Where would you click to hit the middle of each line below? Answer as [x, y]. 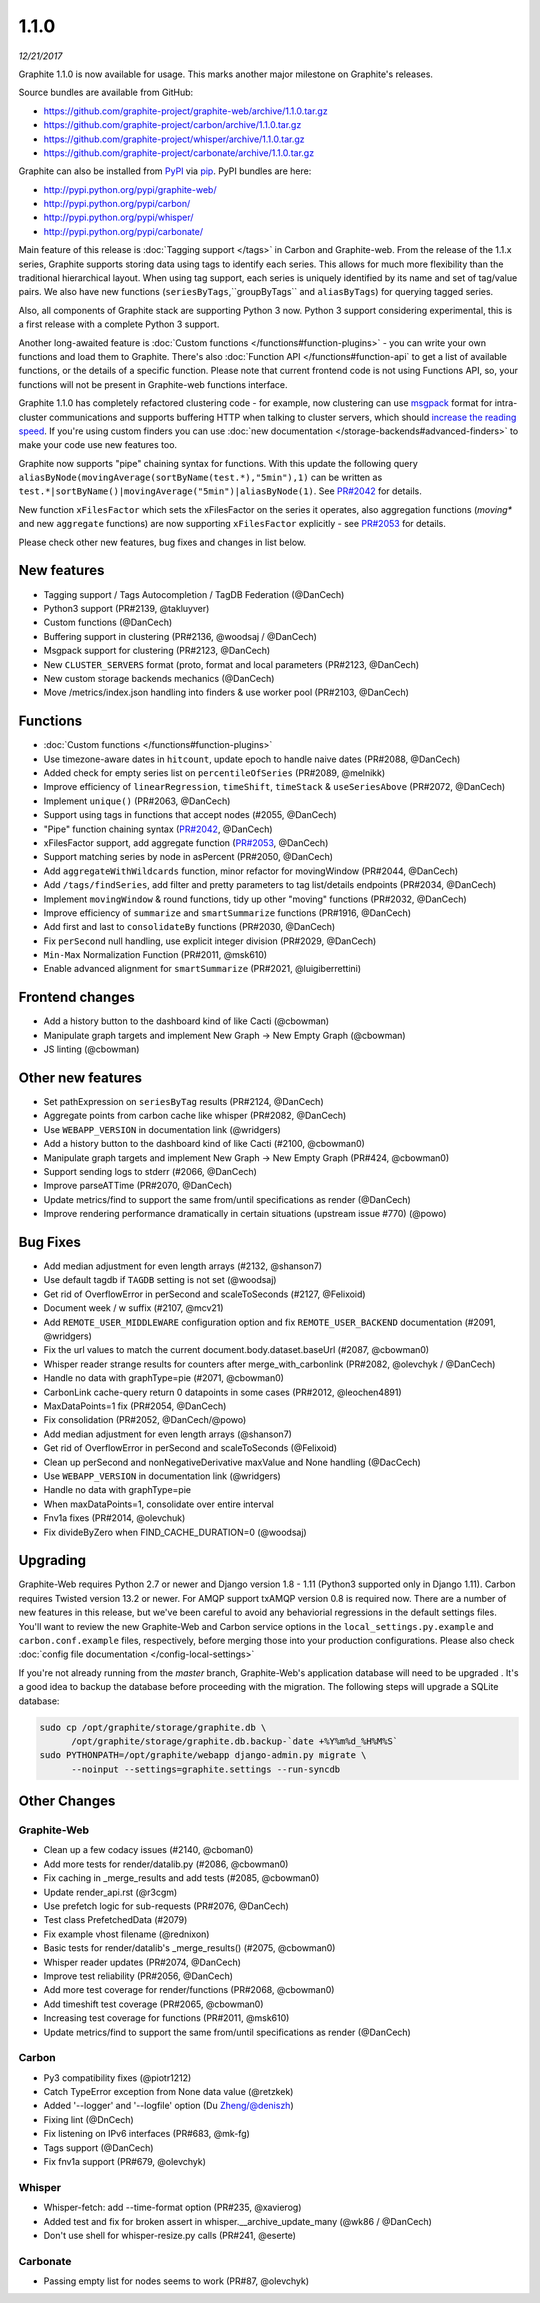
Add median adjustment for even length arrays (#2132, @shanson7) [183, 1266]
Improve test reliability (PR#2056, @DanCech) [138, 1976]
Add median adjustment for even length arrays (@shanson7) [167, 1434]
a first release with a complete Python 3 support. [119, 324]
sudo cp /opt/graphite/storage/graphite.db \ [153, 1727]
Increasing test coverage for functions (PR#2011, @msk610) [166, 2018]
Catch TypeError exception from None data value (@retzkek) [168, 2092]
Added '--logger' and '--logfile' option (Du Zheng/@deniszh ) [168, 2106]
